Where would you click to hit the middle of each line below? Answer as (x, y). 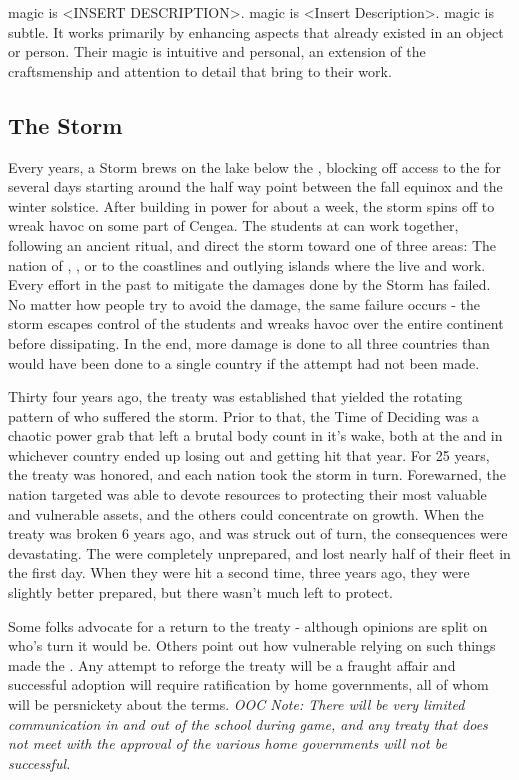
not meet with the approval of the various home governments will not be (227, 743)
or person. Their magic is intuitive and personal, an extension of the (217, 51)
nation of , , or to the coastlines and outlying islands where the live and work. (247, 264)
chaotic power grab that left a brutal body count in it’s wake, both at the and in (255, 435)
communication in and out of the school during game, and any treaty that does (248, 723)
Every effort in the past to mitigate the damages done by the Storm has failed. (249, 284)
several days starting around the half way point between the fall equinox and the (255, 186)
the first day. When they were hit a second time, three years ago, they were (239, 572)
